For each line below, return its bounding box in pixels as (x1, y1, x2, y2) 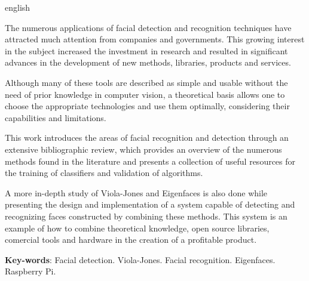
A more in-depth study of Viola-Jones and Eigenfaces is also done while (5, 186, 268, 199)
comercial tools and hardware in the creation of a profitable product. (5, 233, 257, 246)
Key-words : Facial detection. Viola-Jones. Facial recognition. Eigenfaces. (5, 253, 276, 265)
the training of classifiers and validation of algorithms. (5, 166, 203, 179)
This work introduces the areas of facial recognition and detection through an (5, 131, 289, 144)
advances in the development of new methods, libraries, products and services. (5, 56, 291, 69)
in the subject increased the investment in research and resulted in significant (5, 44, 288, 57)
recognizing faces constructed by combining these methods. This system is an (5, 209, 287, 222)
